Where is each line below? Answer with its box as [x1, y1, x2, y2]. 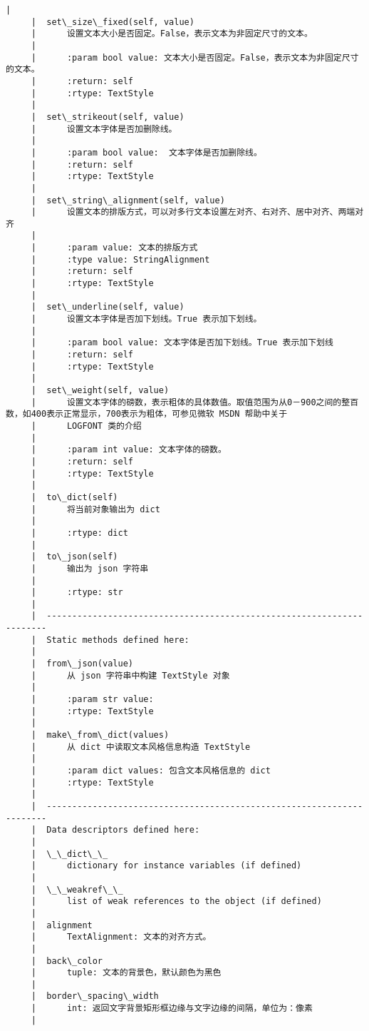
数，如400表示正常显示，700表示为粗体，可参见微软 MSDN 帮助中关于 [6, 409, 288, 420]
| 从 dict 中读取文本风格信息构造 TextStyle [31, 741, 251, 752]
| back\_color [31, 955, 103, 966]
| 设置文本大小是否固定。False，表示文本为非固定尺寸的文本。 [31, 29, 313, 39]
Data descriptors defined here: [46, 825, 200, 836]
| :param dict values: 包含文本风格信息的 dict [31, 766, 271, 776]
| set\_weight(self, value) [31, 385, 170, 395]
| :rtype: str [31, 587, 123, 598]
